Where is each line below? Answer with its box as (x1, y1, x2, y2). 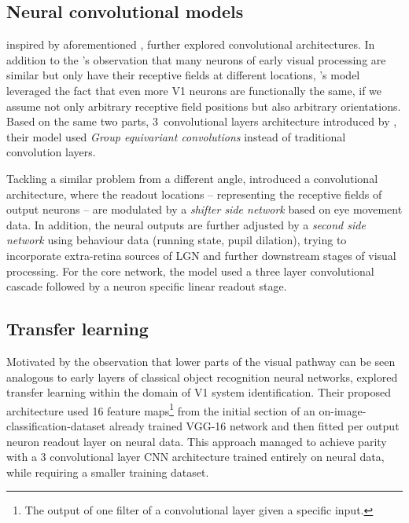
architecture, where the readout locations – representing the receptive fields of (6, 185, 382, 202)
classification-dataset (6, 417, 106, 433)
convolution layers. (6, 144, 96, 160)
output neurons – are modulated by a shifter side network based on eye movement (6, 201, 403, 218)
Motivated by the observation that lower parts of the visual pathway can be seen (6, 353, 396, 369)
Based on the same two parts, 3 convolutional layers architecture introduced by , (6, 113, 397, 130)
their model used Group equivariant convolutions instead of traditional (6, 128, 346, 144)
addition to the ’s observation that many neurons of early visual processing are (6, 51, 386, 68)
